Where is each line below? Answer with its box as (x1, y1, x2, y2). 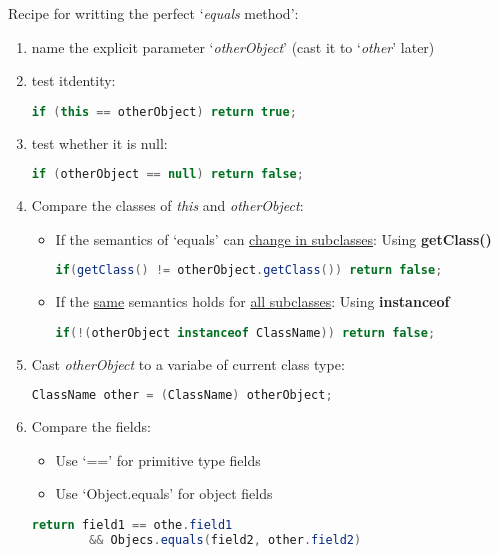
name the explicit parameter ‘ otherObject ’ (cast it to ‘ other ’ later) (31, 36, 435, 57)
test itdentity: (31, 70, 116, 91)
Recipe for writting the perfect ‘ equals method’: (8, 3, 299, 23)
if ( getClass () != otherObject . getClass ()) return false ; (55, 263, 443, 278)
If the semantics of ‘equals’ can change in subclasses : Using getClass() (55, 228, 492, 249)
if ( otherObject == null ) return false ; (31, 167, 304, 182)
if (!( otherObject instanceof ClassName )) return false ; (55, 325, 436, 340)
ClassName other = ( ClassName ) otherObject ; (31, 388, 333, 403)
